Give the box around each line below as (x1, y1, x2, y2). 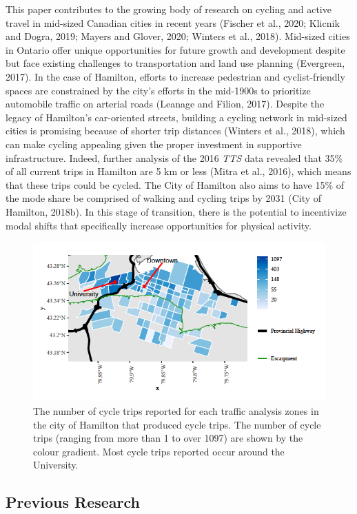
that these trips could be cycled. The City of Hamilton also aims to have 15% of (6, 177, 345, 192)
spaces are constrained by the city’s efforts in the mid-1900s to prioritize (6, 83, 311, 97)
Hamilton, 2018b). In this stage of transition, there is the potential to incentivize (6, 204, 347, 218)
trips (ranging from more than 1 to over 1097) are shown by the (33, 431, 303, 445)
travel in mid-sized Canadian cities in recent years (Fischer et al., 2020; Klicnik (6, 15, 340, 30)
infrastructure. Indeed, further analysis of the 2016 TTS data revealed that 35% (6, 150, 343, 165)
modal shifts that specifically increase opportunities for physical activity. (6, 218, 312, 232)
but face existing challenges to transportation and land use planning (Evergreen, (6, 56, 345, 70)
